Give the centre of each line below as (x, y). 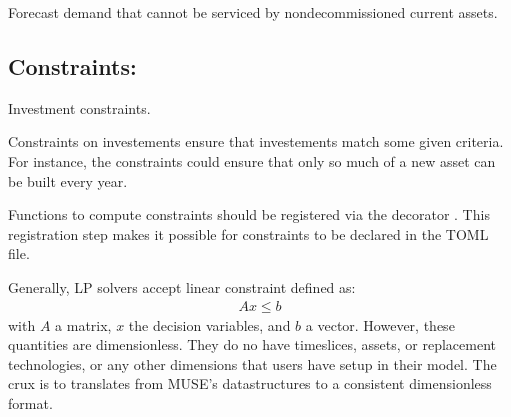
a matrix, (83, 324)
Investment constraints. (79, 107)
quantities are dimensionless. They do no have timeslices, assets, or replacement (252, 344)
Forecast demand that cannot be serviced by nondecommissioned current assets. (253, 12)
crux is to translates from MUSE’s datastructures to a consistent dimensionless (250, 383)
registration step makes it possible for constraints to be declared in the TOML (248, 233)
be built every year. (68, 180)
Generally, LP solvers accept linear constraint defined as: (182, 286)
